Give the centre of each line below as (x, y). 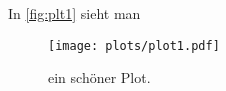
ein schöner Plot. (99, 77)
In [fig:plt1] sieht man (74, 13)
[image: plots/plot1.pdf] (134, 45)
